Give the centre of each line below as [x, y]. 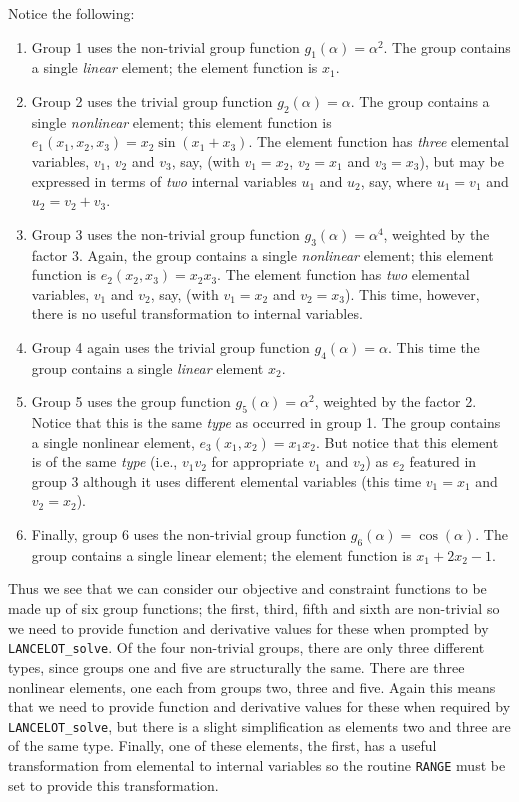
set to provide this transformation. [113, 784]
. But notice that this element [407, 441]
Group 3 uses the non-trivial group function [165, 233]
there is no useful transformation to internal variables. [197, 313]
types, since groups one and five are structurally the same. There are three [236, 666]
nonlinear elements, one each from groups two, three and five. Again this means [252, 686]
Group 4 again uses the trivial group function [170, 346]
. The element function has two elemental [343, 274]
